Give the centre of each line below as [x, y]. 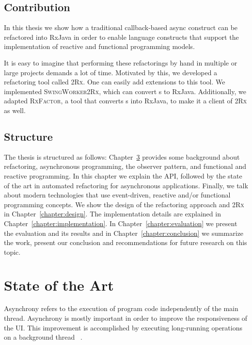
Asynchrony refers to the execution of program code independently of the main [121, 308]
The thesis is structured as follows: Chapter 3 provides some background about [122, 156]
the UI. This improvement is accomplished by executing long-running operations [123, 327]
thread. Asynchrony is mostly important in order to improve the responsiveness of [126, 318]
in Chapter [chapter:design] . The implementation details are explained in [112, 214]
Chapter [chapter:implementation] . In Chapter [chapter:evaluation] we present [121, 223]
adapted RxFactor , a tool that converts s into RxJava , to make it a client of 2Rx [126, 101]
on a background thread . [43, 337]
